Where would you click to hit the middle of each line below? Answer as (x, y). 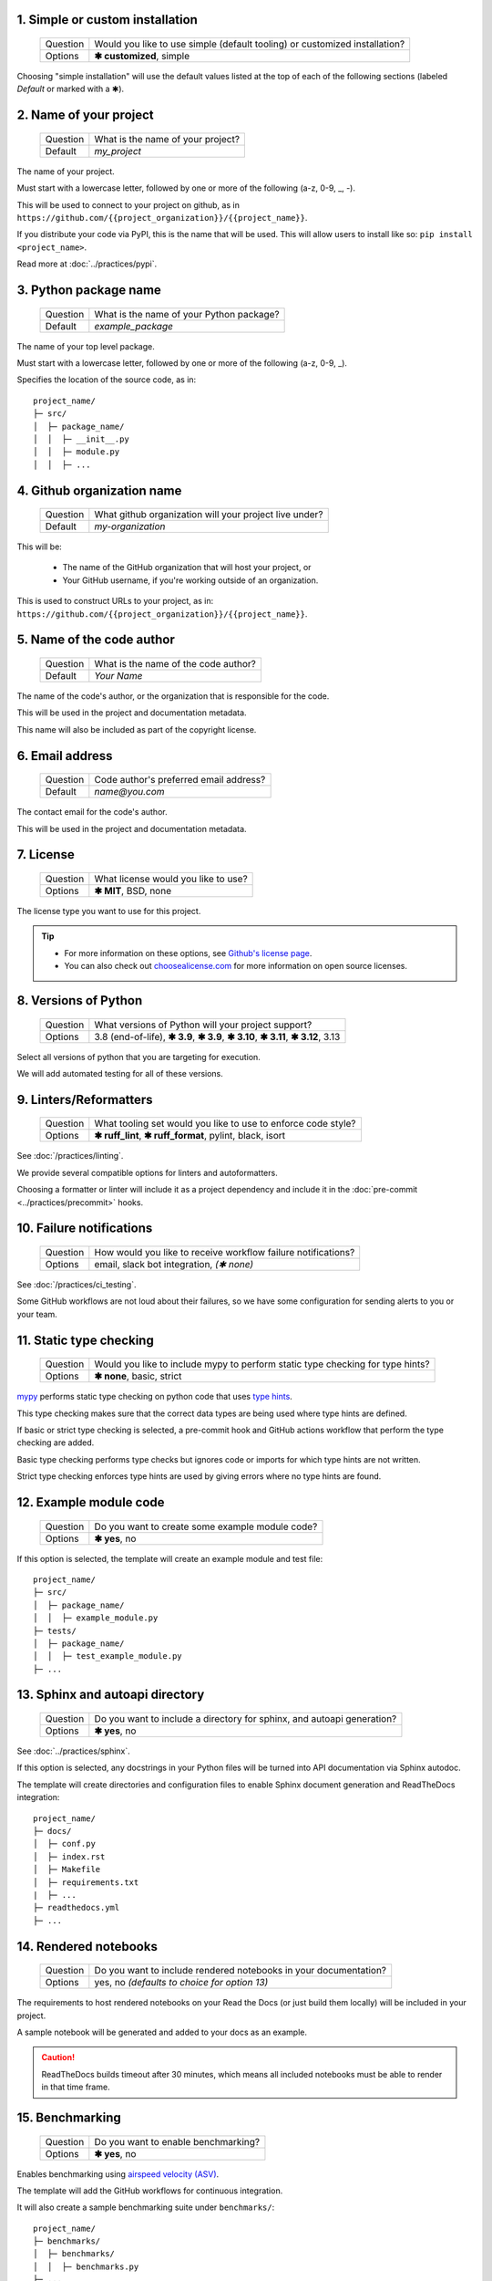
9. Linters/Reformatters (85, 1099)
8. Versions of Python (80, 1000)
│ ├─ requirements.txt (86, 1882)
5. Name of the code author (96, 640)
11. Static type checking (85, 1340)
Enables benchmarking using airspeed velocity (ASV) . (118, 2174)
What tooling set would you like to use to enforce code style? (225, 1124)
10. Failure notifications (85, 1229)
